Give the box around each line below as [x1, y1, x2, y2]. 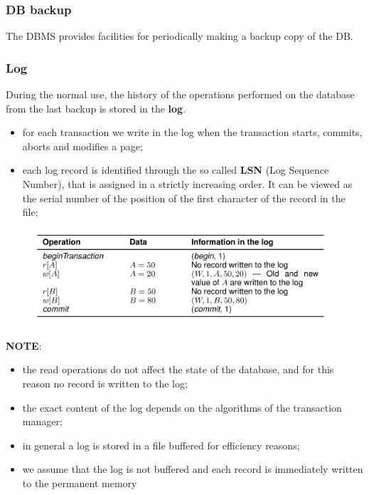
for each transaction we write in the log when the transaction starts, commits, [22, 125, 363, 140]
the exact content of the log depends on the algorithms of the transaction [22, 400, 342, 415]
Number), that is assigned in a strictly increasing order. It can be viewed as [22, 177, 353, 191]
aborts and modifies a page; [22, 138, 143, 153]
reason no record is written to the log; [22, 376, 188, 391]
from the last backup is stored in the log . [6, 100, 186, 115]
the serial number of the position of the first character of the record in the [22, 190, 346, 205]
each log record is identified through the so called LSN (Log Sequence [22, 162, 329, 177]
